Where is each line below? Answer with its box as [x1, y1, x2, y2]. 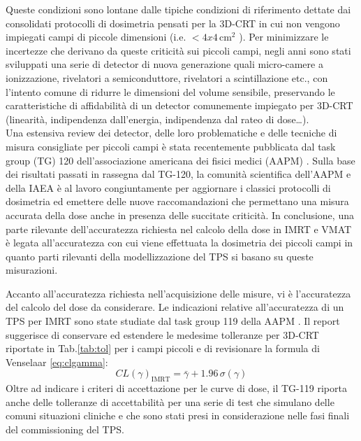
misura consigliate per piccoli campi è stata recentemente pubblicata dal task [6, 139, 336, 153]
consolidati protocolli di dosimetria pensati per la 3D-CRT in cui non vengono [6, 15, 340, 30]
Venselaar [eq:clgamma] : [6, 354, 108, 369]
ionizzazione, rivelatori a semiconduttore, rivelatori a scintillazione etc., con [6, 70, 328, 85]
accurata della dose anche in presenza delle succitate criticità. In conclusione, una [6, 207, 354, 222]
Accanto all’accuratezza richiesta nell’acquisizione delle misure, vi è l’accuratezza [6, 286, 351, 300]
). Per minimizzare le [239, 29, 329, 44]
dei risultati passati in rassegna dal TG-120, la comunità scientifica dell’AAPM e [6, 167, 351, 181]
